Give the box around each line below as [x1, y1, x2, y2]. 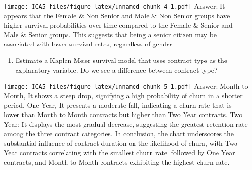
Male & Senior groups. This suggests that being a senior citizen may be [4, 29, 217, 39]
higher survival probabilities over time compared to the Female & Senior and [4, 20, 233, 30]
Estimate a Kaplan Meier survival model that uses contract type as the [15, 55, 228, 65]
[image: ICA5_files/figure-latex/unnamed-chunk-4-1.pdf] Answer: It [4, 1, 225, 11]
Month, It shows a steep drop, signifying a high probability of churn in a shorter [4, 90, 243, 100]
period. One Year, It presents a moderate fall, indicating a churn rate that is [4, 100, 232, 110]
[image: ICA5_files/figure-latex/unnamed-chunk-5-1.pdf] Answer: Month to [4, 81, 248, 91]
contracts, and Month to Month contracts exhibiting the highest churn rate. [4, 157, 230, 167]
